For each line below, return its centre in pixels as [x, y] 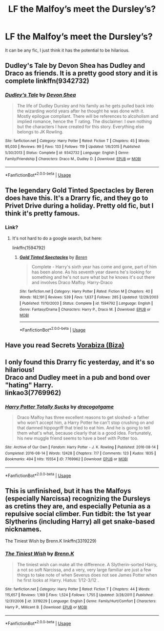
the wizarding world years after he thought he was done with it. [81, 111]
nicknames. [23, 529]
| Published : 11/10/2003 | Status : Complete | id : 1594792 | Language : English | [86, 303]
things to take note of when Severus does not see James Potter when [87, 575]
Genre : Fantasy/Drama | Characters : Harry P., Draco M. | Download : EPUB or [85, 309]
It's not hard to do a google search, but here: [57, 238]
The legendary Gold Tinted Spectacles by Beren [79, 191]
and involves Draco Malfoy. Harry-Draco [72, 282]
